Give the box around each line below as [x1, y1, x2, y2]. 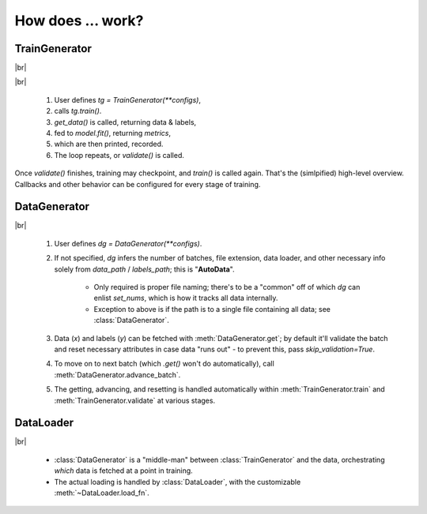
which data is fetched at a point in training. [54, 466, 193, 475]
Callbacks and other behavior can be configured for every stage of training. [14, 179, 261, 189]
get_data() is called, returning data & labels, [54, 117, 197, 126]
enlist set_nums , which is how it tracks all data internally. [93, 293, 278, 303]
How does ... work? [14, 12, 144, 29]
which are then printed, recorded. [54, 139, 164, 149]
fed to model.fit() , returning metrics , [54, 129, 172, 138]
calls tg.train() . [54, 107, 102, 116]
